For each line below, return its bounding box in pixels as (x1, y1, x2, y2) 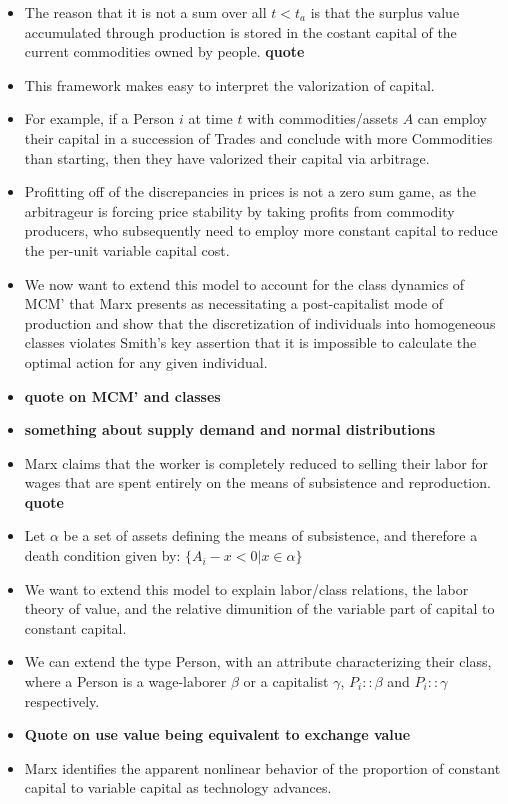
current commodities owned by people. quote (24, 41, 305, 62)
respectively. (24, 690, 100, 711)
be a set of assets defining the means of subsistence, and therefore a (63, 525, 478, 546)
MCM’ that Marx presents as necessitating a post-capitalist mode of (24, 293, 444, 314)
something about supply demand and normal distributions (24, 419, 436, 440)
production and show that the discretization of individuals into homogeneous (24, 312, 496, 333)
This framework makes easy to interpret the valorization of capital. (24, 74, 435, 95)
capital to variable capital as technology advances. (24, 777, 332, 798)
